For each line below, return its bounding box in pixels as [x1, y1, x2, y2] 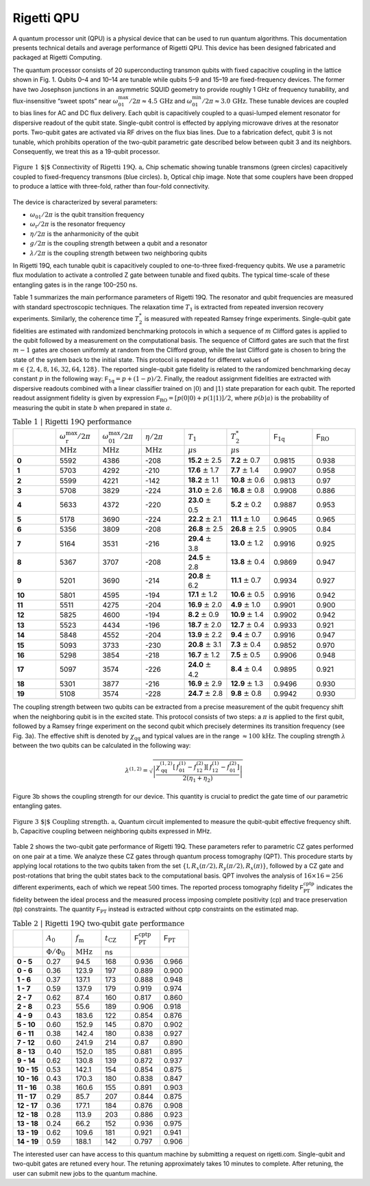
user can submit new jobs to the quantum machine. [12, 1169, 158, 1177]
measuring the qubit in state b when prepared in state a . [12, 403, 173, 411]
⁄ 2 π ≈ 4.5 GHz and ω [130, 97, 193, 105]
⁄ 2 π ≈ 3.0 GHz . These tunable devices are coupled [203, 97, 349, 105]
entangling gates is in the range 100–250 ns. [12, 280, 138, 289]
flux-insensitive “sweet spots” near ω [12, 97, 119, 105]
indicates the [316, 883, 353, 891]
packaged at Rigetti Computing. [12, 53, 102, 62]
